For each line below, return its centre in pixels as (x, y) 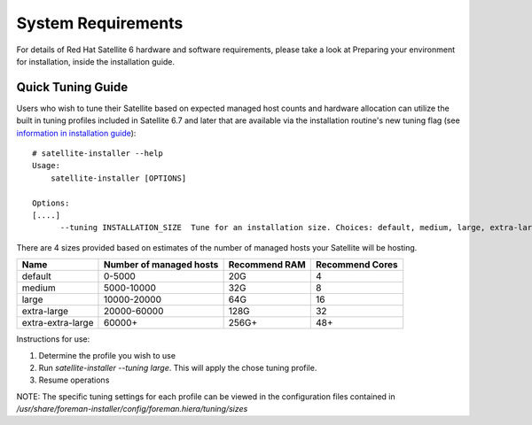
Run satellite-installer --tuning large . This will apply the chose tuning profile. (178, 367)
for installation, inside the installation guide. (96, 61)
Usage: (47, 166)
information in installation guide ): (76, 133)
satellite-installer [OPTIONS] (118, 178)
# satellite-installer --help (98, 154)
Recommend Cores (356, 265)
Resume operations (74, 380)
